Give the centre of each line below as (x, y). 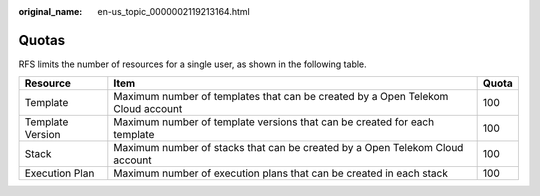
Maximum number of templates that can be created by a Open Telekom (281, 97)
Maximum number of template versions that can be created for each (274, 122)
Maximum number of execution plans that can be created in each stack (281, 173)
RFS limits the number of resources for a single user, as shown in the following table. (192, 64)
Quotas (42, 40)
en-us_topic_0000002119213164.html (173, 11)
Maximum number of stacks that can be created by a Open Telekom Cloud (288, 148)
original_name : (50, 11)
